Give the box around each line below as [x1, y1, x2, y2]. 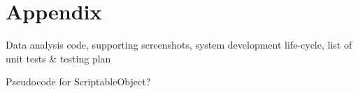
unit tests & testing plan [6, 51, 111, 65]
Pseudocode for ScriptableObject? [6, 74, 151, 89]
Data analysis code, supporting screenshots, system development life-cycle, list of [6, 37, 352, 52]
